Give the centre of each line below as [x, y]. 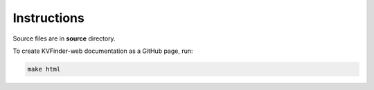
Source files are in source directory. [64, 38]
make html [44, 69]
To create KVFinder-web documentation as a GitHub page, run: [103, 51]
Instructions [48, 18]
